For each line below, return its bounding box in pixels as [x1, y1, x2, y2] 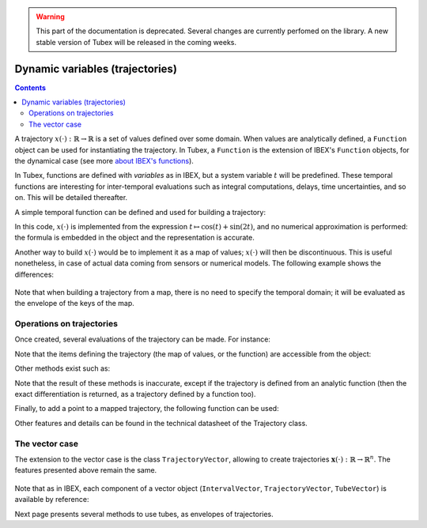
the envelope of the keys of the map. [14, 299, 134, 308]
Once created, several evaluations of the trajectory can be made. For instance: [14, 334, 270, 344]
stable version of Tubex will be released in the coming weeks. [36, 37, 237, 47]
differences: [14, 270, 55, 279]
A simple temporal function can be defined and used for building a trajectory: [14, 207, 266, 217]
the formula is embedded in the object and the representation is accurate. [14, 233, 255, 243]
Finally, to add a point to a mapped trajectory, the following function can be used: [14, 404, 280, 413]
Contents [14, 83, 47, 92]
